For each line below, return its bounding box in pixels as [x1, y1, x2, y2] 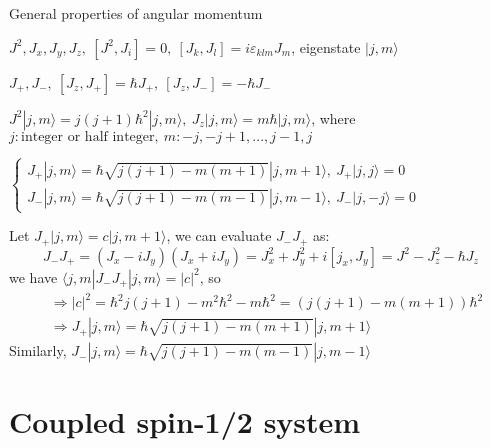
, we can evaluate [166, 225, 272, 246]
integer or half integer [21, 129, 155, 144]
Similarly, [9, 340, 67, 361]
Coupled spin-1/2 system [9, 401, 361, 442]
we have [9, 266, 58, 287]
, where [311, 107, 356, 128]
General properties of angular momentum [9, 3, 263, 23]
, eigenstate [291, 36, 361, 57]
